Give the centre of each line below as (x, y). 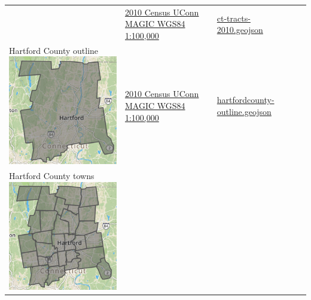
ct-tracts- (234, 18)
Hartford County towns (52, 176)
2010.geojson (240, 30)
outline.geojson (244, 111)
